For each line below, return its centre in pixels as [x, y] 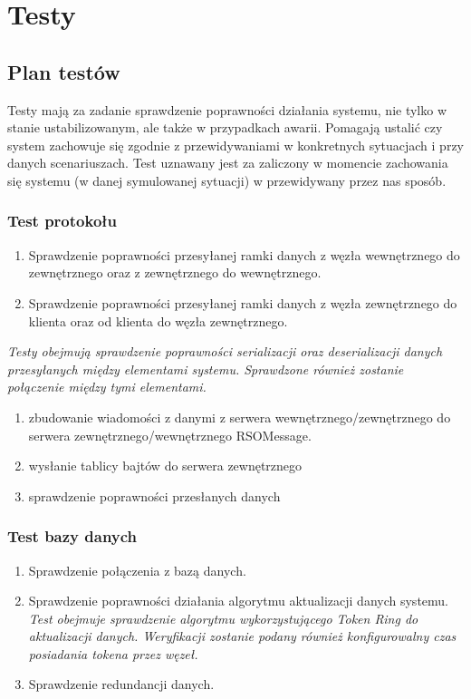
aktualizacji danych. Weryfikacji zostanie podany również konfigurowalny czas [242, 636]
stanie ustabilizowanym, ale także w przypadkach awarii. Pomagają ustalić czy [225, 127]
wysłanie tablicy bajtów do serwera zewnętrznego [165, 466]
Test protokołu [62, 221]
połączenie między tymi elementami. [107, 387]
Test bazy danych [72, 536]
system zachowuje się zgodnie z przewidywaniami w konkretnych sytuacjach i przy [235, 145]
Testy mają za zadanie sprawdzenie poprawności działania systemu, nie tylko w [227, 109]
